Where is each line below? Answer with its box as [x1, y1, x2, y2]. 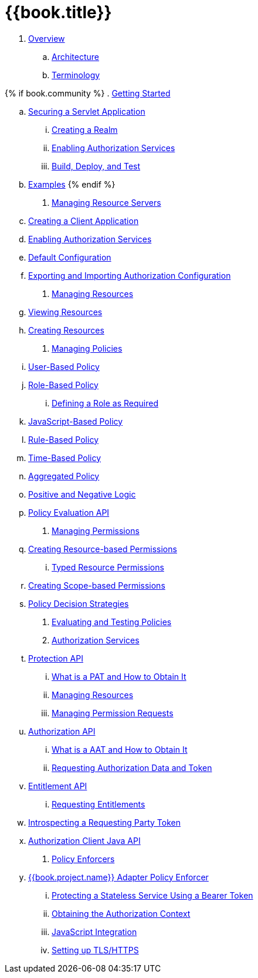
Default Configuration [28, 252, 111, 262]
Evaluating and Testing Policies [52, 616, 172, 627]
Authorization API [28, 726, 96, 736]
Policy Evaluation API [28, 507, 110, 518]
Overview [28, 33, 65, 44]
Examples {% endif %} [28, 179, 116, 189]
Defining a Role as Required [52, 398, 158, 408]
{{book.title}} [5, 2, 112, 22]
